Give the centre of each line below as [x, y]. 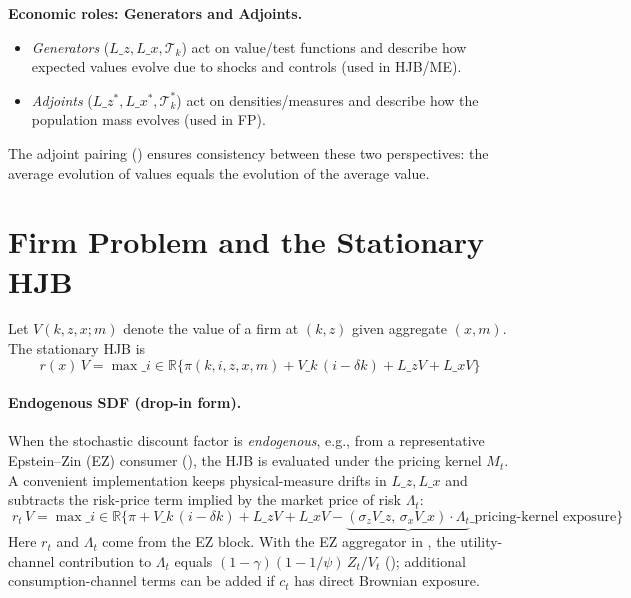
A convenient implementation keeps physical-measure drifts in [197, 479]
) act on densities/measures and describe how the [327, 99]
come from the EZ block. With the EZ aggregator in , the [279, 541]
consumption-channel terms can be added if [141, 580]
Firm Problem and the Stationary [246, 241]
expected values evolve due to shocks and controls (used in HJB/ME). [246, 66]
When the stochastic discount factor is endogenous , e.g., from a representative [246, 440]
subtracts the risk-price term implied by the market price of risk [204, 499]
